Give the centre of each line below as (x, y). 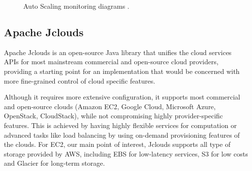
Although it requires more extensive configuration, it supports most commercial (122, 97)
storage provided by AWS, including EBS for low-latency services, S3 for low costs (126, 153)
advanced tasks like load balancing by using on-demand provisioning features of (122, 135)
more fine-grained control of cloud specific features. (80, 80)
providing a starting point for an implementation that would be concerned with (122, 71)
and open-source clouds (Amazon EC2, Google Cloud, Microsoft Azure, (110, 106)
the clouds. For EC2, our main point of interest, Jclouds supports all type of (117, 144)
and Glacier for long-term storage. (55, 163)
